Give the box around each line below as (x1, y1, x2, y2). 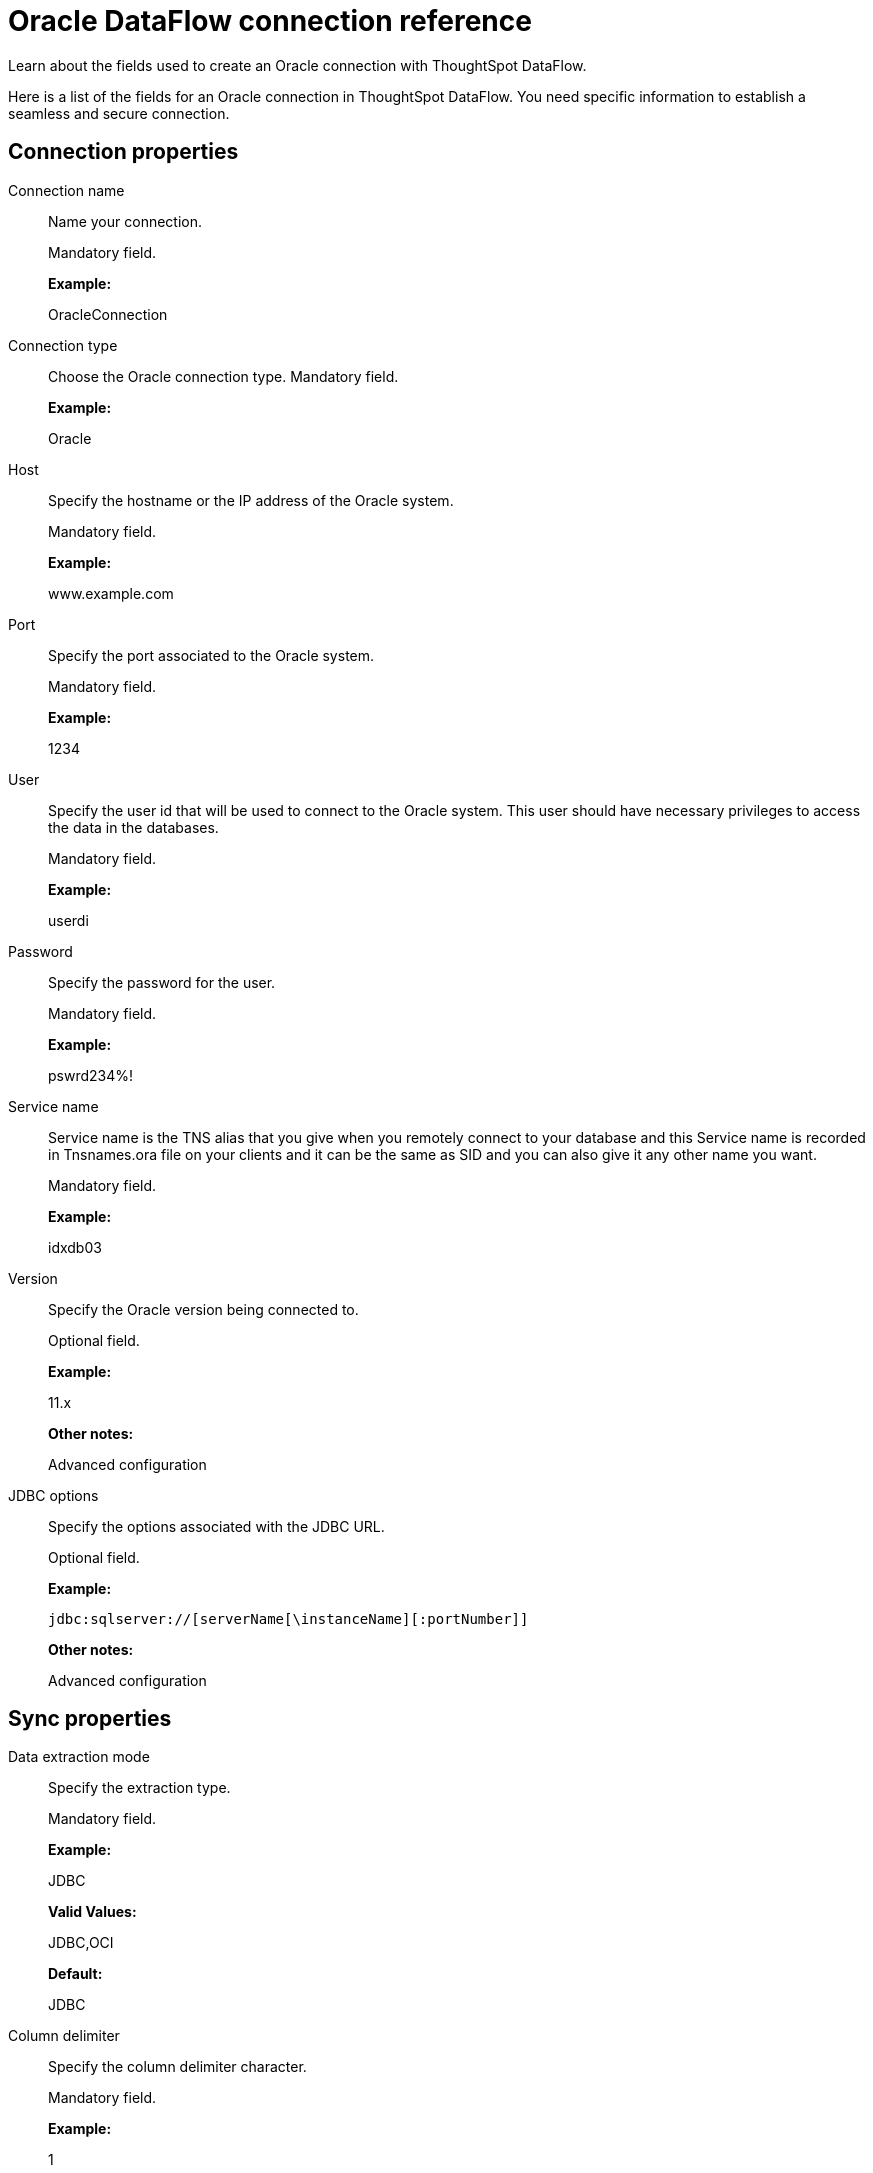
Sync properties (8, 1706, 172, 1732)
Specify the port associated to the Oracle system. (48, 646, 375, 664)
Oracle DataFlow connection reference (8, 4, 532, 38)
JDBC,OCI (48, 1934, 114, 1952)
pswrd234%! (48, 1066, 134, 1084)
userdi (48, 911, 89, 929)
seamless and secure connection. (8, 104, 230, 122)
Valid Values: (48, 1903, 137, 1921)
